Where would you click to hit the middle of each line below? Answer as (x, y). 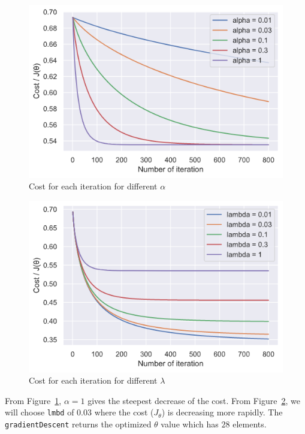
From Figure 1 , (33, 400)
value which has (190, 424)
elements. (250, 424)
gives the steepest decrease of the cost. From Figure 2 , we (194, 400)
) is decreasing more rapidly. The (222, 412)
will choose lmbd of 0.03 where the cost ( (79, 412)
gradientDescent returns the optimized (78, 424)
